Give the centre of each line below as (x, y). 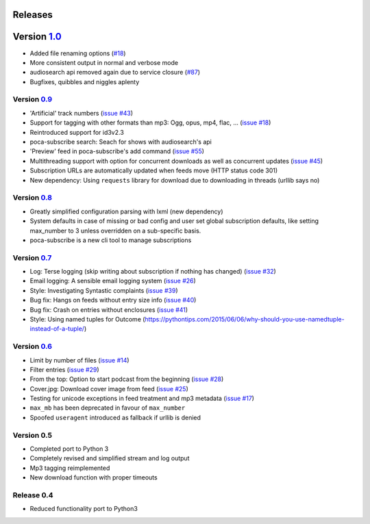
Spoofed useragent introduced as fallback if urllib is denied (115, 417)
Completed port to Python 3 (69, 449)
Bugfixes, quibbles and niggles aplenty (85, 81)
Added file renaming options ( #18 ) (78, 53)
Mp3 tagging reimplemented (70, 468)
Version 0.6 (33, 347)
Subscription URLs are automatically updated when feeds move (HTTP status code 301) (154, 170)
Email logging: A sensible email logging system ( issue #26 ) (113, 281)
